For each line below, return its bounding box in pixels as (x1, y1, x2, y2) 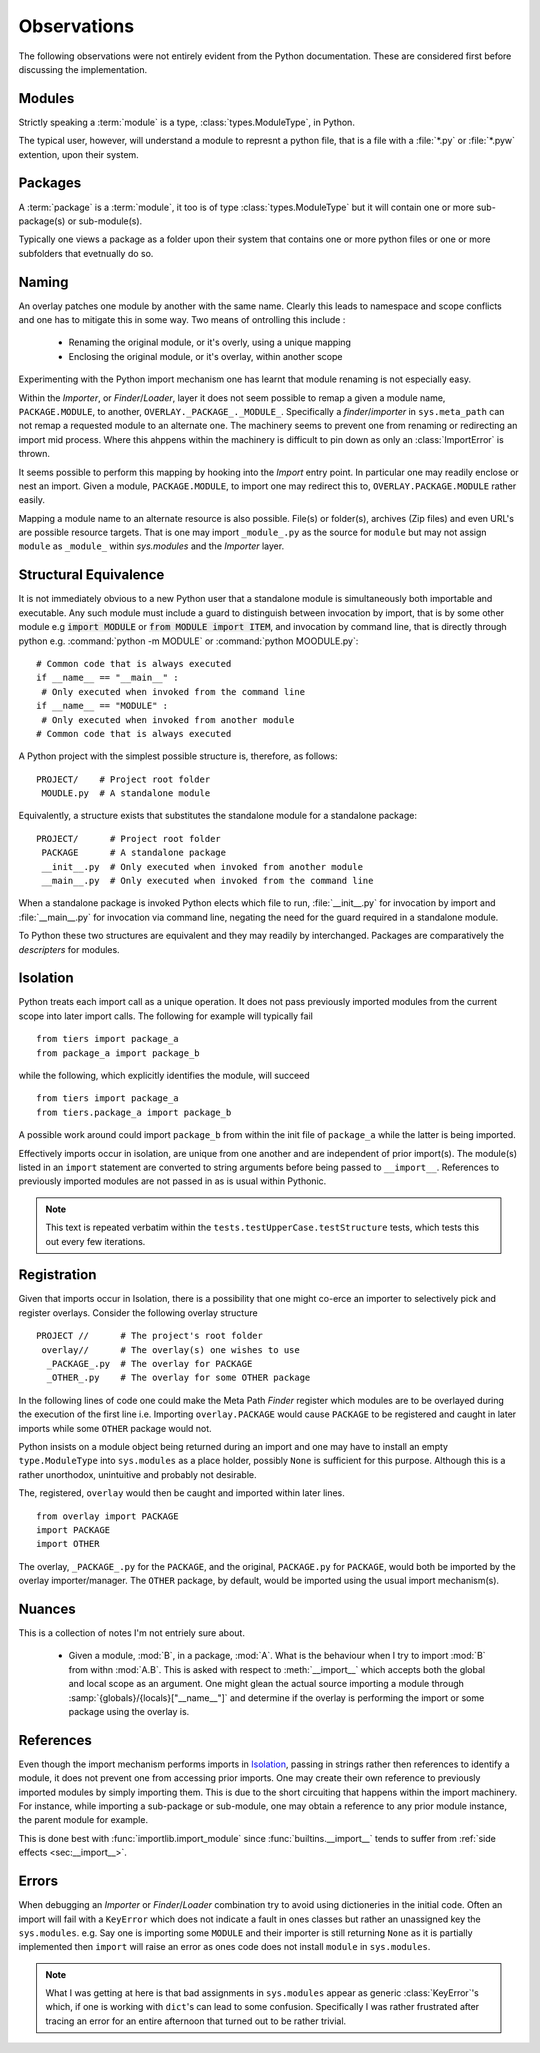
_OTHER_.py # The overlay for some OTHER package (46, 1372, 311, 1384)
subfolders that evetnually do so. (18, 247, 154, 259)
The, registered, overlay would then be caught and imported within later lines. (18, 1487, 345, 1499)
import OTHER (36, 1538, 100, 1550)
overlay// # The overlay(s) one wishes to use (41, 1344, 300, 1355)
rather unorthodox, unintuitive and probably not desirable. (18, 1468, 257, 1480)
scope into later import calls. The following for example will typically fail (18, 1010, 314, 1022)
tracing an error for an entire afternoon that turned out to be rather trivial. (45, 2015, 347, 2027)
